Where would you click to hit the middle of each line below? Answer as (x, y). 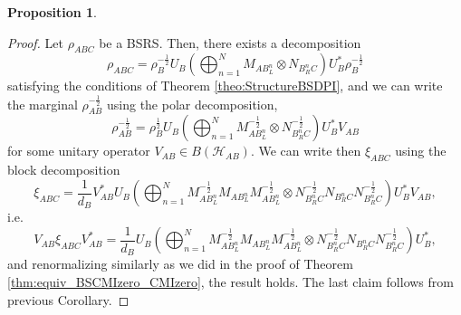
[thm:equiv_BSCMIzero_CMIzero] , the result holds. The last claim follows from (230, 282)
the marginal (43, 104)
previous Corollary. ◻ (68, 299)
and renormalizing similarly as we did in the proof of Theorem (180, 264)
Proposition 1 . (52, 12)
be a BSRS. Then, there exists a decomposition (230, 42)
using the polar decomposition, (192, 104)
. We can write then (306, 151)
